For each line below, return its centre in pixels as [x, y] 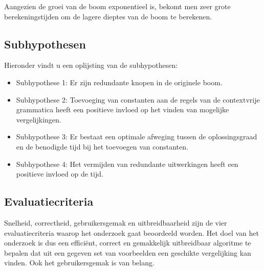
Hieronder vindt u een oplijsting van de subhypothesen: [91, 65]
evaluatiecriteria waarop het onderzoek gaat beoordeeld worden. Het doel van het [132, 232]
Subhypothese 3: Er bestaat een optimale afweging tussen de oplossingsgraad [137, 137]
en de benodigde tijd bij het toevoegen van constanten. [102, 146]
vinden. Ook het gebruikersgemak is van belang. [79, 263]
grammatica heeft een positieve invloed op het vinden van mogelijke [123, 109]
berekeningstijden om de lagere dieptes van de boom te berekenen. [108, 16]
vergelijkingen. [39, 119]
